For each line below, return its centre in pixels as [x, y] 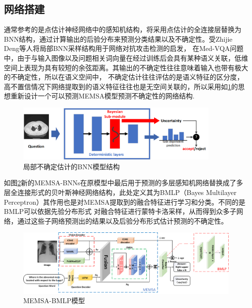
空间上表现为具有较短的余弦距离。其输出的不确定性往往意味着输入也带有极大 [126, 67]
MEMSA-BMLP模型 [54, 300]
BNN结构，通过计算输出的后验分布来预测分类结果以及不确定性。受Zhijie [118, 39]
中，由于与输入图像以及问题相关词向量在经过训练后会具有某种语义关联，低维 [126, 57]
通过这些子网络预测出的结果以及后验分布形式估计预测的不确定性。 [122, 220]
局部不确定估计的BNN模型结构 [71, 166]
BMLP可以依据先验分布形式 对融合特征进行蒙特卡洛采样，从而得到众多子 [120, 211]
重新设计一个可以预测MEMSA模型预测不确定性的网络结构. [102, 96]
